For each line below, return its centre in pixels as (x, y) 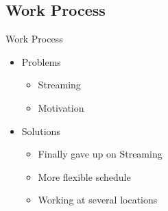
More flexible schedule (84, 176)
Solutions (41, 131)
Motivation (61, 107)
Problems (41, 61)
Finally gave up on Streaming (100, 154)
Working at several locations (98, 200)
